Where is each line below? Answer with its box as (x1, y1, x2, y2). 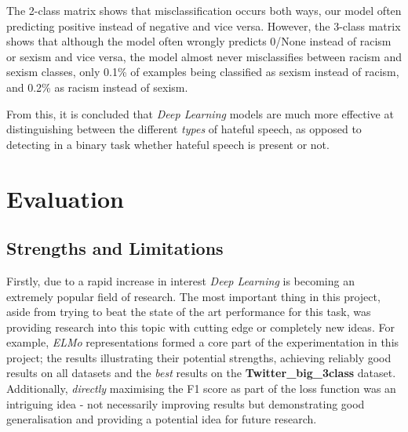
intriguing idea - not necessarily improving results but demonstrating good (6, 395, 365, 412)
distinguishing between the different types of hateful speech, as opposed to (6, 121, 362, 137)
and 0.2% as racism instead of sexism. (6, 78, 188, 95)
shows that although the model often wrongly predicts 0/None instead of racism (6, 33, 392, 49)
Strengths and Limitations (6, 236, 224, 260)
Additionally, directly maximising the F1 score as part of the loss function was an (6, 380, 396, 397)
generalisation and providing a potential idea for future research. (6, 411, 317, 427)
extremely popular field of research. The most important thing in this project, (6, 288, 381, 304)
